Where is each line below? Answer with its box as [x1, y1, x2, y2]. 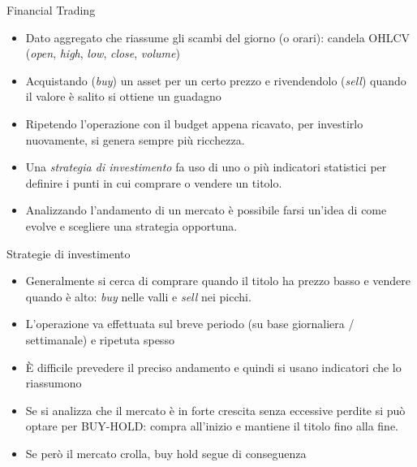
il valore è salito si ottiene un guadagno [25, 88, 221, 105]
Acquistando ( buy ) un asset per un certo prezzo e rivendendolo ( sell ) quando [25, 71, 406, 89]
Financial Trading [6, 2, 96, 18]
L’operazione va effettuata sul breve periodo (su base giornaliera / [25, 315, 355, 332]
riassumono [25, 374, 82, 391]
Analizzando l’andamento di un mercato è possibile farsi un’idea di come [25, 201, 387, 218]
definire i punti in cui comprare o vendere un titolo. [25, 174, 282, 191]
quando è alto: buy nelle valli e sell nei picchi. [25, 288, 251, 305]
